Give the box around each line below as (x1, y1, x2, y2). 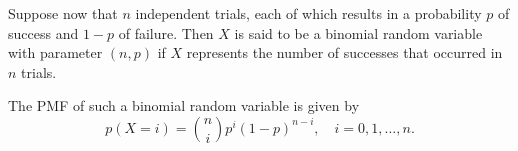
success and (8, 22, 79, 43)
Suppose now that (8, 3, 118, 23)
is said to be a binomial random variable (234, 22, 483, 43)
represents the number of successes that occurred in (186, 42, 503, 63)
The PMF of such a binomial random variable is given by (8, 95, 360, 116)
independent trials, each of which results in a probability (135, 3, 482, 23)
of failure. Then (118, 22, 214, 43)
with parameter (8, 42, 103, 63)
